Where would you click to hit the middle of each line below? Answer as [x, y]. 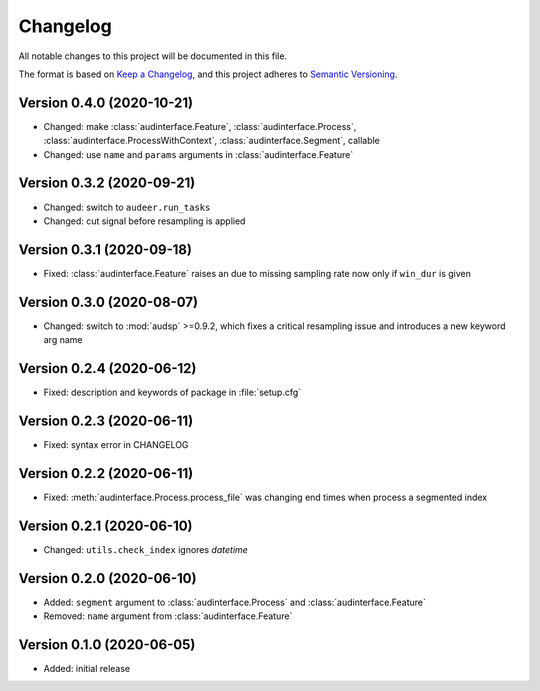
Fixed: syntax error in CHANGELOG [116, 444]
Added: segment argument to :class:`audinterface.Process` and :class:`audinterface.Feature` [235, 602]
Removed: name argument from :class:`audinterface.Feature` [168, 616]
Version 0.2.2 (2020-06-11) [106, 473]
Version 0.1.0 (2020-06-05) [107, 644]
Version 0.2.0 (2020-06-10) [107, 578]
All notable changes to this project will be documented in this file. [153, 56]
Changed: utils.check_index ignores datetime [146, 549]
